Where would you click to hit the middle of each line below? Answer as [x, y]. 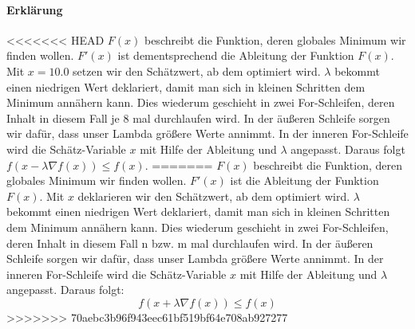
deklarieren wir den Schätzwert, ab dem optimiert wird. [214, 196]
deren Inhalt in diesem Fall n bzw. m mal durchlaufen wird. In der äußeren [190, 243]
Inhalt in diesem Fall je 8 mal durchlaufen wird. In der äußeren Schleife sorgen [198, 117]
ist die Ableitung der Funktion [304, 180]
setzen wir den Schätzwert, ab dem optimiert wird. [197, 70]
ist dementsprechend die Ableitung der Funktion [236, 55]
